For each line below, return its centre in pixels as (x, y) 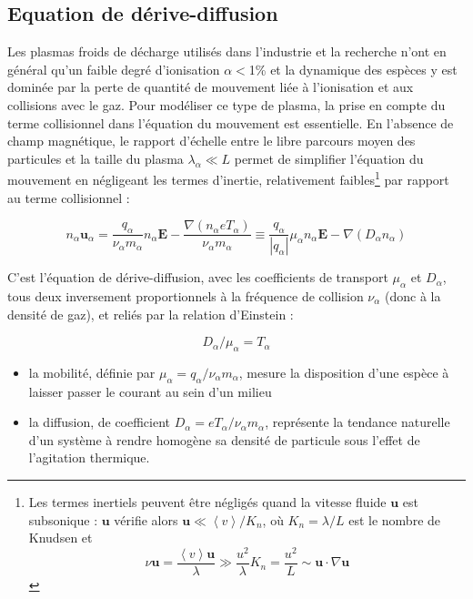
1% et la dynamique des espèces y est (353, 69)
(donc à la (413, 295)
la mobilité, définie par (92, 372)
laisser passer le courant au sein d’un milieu (150, 391)
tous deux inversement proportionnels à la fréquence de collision (186, 295)
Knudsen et (60, 538)
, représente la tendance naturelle (357, 422)
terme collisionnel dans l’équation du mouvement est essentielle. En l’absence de (231, 122)
